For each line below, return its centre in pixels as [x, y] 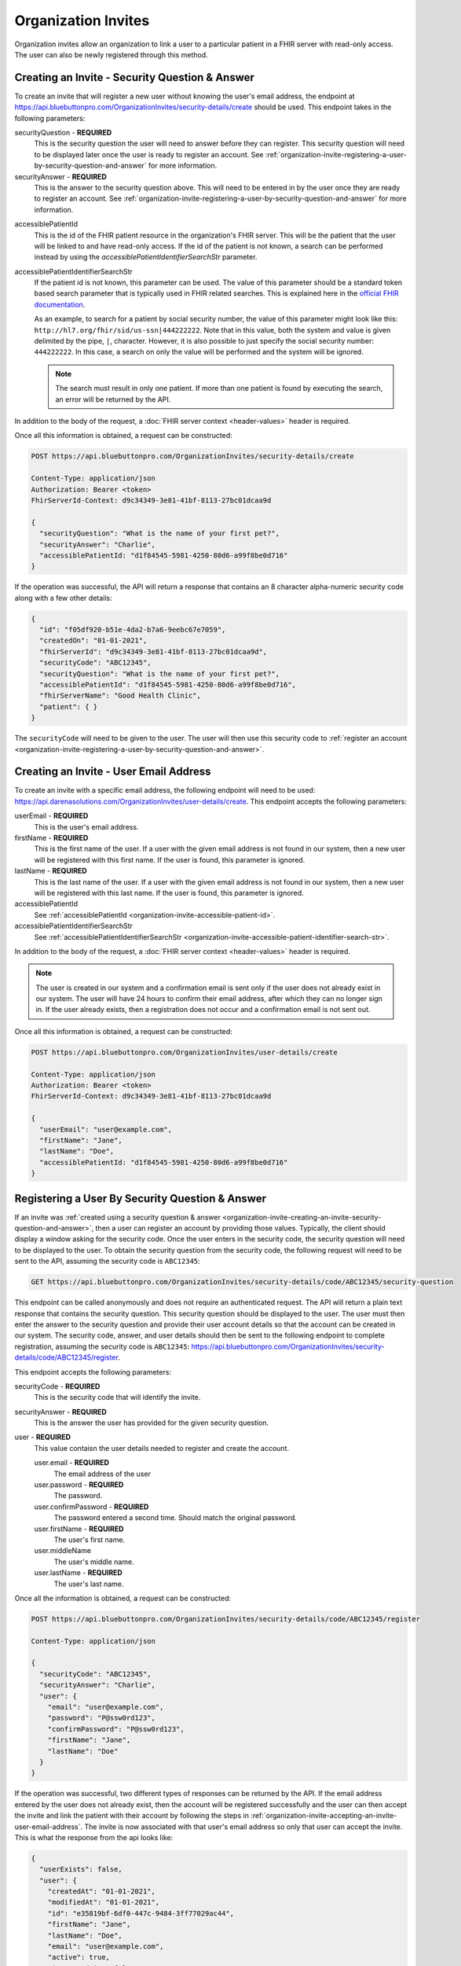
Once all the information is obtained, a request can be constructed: [123, 1598]
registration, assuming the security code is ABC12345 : [102, 1346]
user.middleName [63, 1551]
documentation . [60, 304]
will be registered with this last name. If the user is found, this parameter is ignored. [169, 893]
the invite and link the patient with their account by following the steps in [132, 1816]
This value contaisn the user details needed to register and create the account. [162, 1448]
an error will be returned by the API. [113, 399]
